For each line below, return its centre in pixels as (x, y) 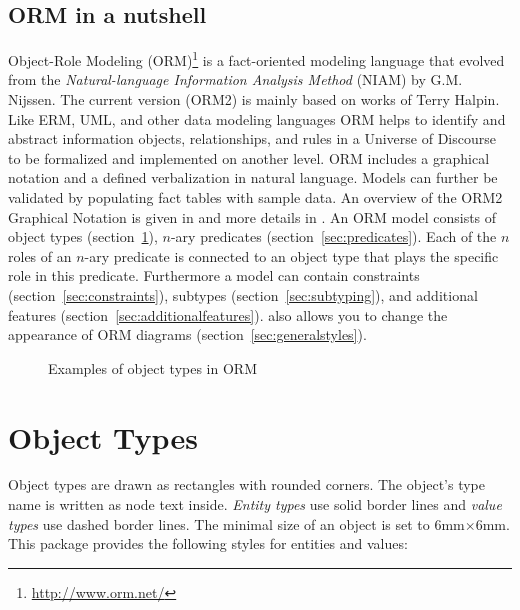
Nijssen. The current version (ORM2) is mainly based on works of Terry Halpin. (254, 99)
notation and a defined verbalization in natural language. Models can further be (253, 177)
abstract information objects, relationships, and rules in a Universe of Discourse (252, 138)
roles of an (40, 255)
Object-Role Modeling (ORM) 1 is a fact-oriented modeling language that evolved (256, 58)
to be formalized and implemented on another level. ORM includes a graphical (249, 157)
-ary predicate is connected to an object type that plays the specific (291, 255)
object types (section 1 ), (83, 236)
